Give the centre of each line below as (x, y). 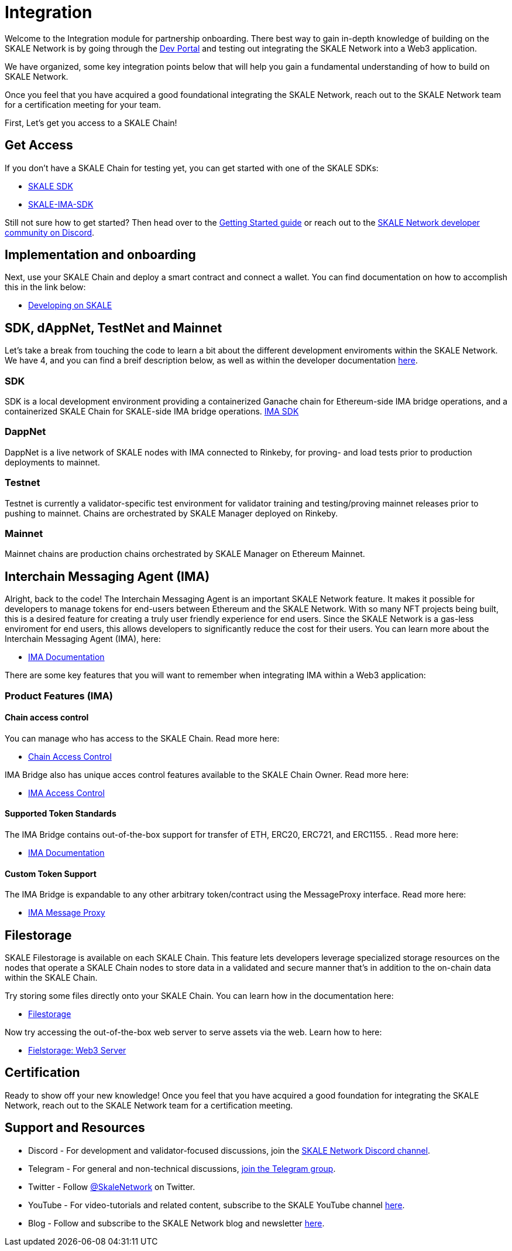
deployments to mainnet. (52, 462)
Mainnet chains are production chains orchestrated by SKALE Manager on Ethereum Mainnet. (185, 554)
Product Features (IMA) (59, 696)
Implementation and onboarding (100, 255)
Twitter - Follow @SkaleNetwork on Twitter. (112, 1187)
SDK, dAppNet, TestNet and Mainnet (114, 328)
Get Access (39, 145)
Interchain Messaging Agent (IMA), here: (83, 639)
